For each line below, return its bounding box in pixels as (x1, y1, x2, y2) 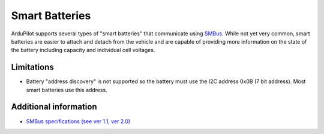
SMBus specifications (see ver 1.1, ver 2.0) (26, 117, 131, 125)
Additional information (11, 102, 97, 112)
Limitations (11, 62, 54, 72)
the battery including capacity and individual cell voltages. (11, 47, 155, 54)
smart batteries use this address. (26, 86, 107, 93)
